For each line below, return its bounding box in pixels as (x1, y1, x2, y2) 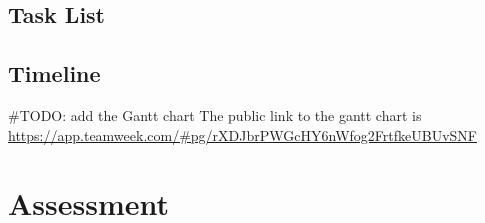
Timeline (8, 58, 101, 89)
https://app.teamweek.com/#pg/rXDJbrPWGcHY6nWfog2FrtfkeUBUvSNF (8, 124, 477, 145)
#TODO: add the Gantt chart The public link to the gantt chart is (8, 104, 422, 125)
